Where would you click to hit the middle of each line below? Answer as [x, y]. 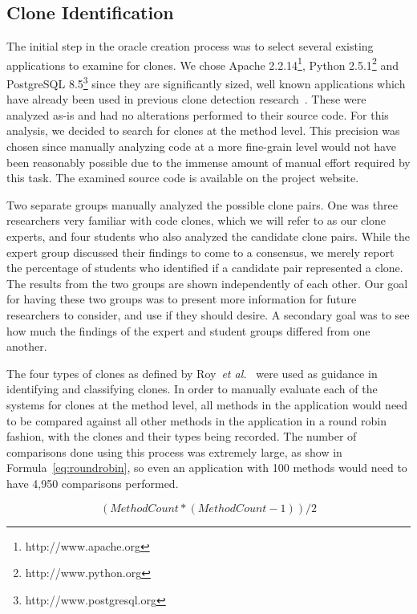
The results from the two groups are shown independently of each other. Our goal [207, 283]
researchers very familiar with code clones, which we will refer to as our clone [196, 220]
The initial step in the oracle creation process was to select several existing [190, 46]
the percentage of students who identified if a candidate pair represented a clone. [205, 268]
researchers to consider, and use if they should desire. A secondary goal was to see [208, 315]
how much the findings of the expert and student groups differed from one [188, 330]
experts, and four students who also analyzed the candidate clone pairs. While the [208, 236]
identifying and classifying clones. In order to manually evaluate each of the [192, 389]
